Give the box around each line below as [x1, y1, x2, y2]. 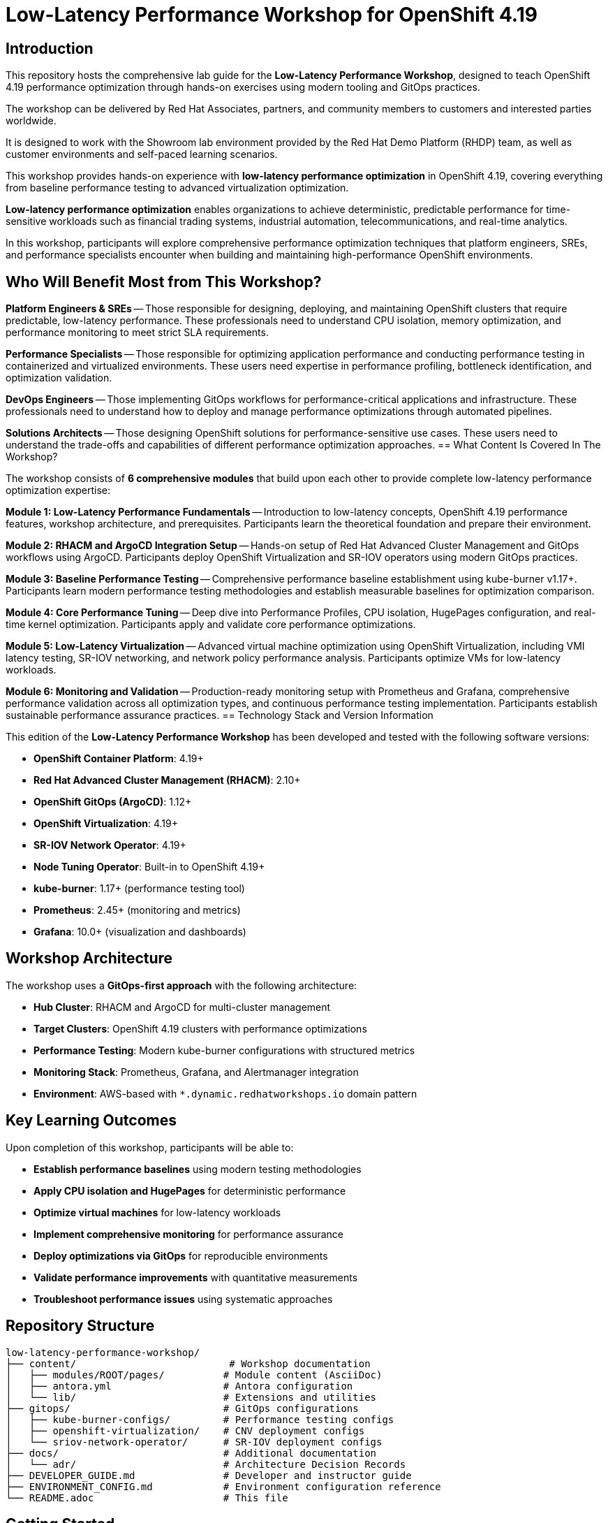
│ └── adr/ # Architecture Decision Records [6, 1458, 406, 1470]
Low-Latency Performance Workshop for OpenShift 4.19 [6, 3, 537, 27]
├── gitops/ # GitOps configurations [6, 1402, 359, 1414]
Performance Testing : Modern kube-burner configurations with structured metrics [34, 1044, 415, 1056]
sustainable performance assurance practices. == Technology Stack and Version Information [6, 709, 433, 722]
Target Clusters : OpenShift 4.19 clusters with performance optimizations [34, 1022, 367, 1035]
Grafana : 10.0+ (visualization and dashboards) [34, 926, 246, 938]
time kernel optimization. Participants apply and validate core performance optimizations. [6, 618, 416, 631]
